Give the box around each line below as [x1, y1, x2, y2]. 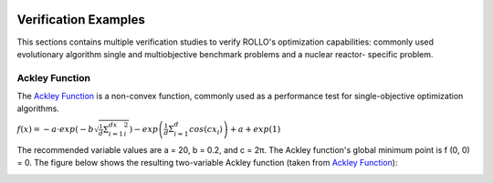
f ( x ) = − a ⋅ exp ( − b [16, 124, 95, 134]
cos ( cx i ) [188, 124, 224, 137]
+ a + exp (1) [229, 124, 281, 134]
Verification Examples [16, 12, 145, 27]
